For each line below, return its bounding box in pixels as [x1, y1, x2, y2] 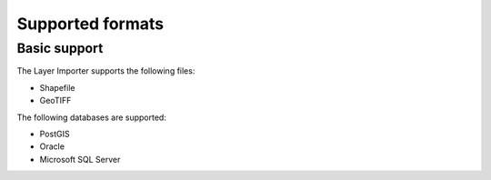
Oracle [39, 141, 65, 152]
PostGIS [39, 128, 70, 139]
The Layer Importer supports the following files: [16, 65, 195, 76]
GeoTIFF [39, 95, 72, 106]
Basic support [16, 40, 104, 56]
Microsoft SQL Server [39, 154, 121, 165]
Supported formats [16, 14, 164, 34]
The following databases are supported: [16, 112, 167, 123]
